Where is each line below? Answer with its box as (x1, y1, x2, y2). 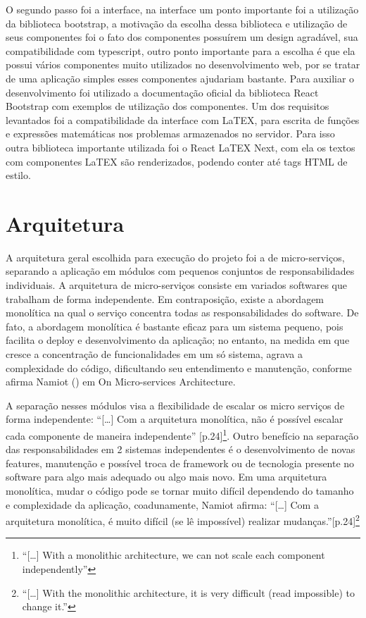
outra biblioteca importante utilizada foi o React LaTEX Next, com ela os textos (6, 140, 355, 154)
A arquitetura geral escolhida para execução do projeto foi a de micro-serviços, (6, 249, 345, 264)
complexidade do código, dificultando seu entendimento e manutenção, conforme (6, 360, 352, 375)
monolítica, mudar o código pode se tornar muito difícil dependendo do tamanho (6, 483, 354, 498)
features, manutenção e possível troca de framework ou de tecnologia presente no (6, 455, 355, 470)
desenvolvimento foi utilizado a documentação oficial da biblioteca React (6, 85, 319, 99)
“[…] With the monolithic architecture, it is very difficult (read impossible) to (22, 585, 355, 600)
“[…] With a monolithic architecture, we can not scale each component (22, 548, 325, 562)
